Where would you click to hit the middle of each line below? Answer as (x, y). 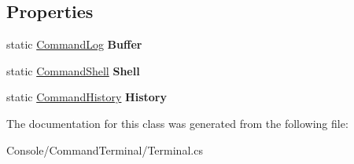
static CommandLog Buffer (74, 44)
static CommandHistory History (87, 97)
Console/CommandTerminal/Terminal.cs (105, 149)
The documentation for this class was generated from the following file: (177, 123)
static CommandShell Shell (73, 70)
